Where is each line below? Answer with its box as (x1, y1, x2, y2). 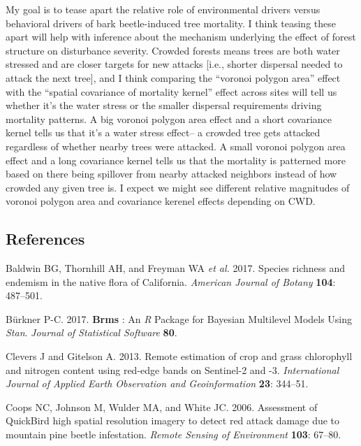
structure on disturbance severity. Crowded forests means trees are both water (6, 43, 340, 57)
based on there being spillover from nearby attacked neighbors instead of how (6, 166, 337, 181)
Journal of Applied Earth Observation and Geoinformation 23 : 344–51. (6, 376, 309, 391)
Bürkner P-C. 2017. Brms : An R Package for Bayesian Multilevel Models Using (6, 311, 353, 326)
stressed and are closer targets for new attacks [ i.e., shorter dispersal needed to (6, 57, 343, 71)
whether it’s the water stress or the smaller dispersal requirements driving (6, 98, 322, 113)
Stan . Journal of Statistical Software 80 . (6, 325, 177, 340)
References (6, 228, 85, 250)
